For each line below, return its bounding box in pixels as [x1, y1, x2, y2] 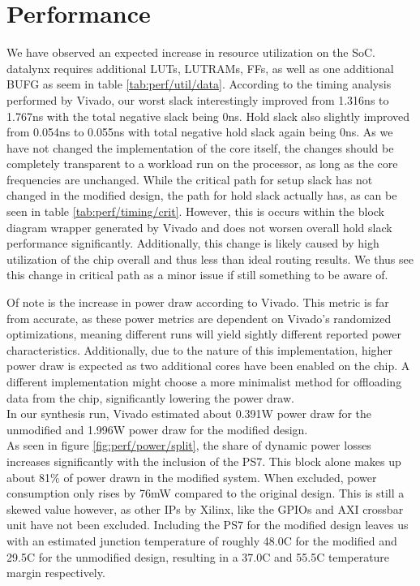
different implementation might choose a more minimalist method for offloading [6, 373, 402, 390]
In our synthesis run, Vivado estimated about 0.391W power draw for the [6, 405, 372, 422]
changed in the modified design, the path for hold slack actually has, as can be [6, 187, 397, 204]
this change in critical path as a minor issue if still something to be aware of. [6, 266, 388, 283]
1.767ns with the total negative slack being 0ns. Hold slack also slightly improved [6, 107, 410, 124]
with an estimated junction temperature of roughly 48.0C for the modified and [6, 532, 397, 549]
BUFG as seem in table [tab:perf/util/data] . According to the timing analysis [6, 75, 392, 93]
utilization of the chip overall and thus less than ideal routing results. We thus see [6, 250, 414, 267]
